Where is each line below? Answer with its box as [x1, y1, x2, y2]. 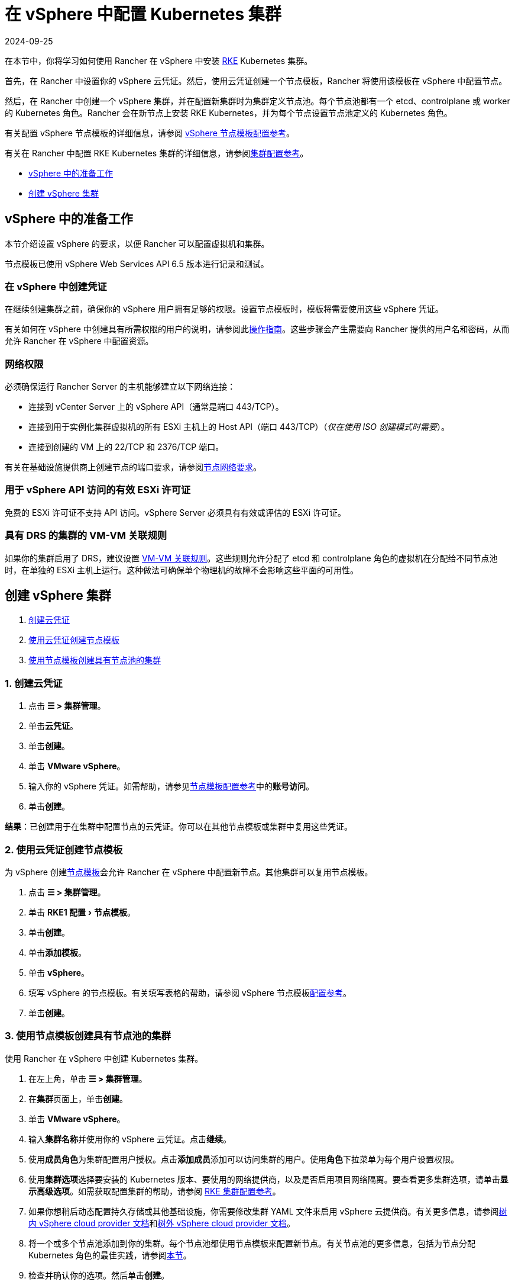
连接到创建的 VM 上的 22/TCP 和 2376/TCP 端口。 [28, 442, 224, 452]
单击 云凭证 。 [28, 721, 78, 731]
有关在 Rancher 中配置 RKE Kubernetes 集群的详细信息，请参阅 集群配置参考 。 [5, 147, 309, 158]
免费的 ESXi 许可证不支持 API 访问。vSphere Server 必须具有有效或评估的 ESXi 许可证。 [5, 507, 346, 518]
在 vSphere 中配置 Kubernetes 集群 [5, 4, 281, 24]
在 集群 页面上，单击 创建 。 [28, 1093, 128, 1104]
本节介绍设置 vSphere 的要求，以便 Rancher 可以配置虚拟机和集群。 [5, 238, 270, 249]
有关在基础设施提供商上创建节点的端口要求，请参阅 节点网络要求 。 [5, 462, 261, 473]
